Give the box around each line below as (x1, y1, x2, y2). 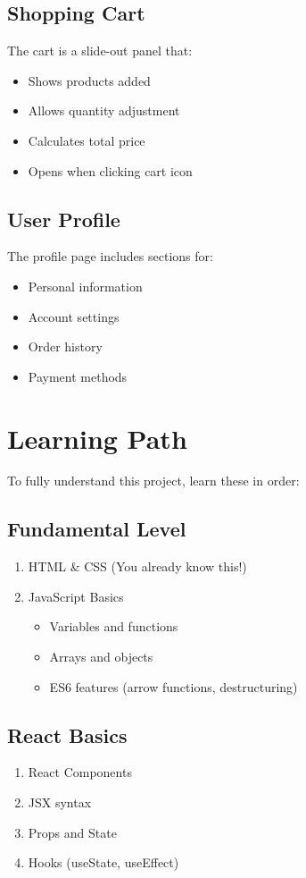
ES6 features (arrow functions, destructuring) (49, 677, 298, 696)
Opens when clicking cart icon (28, 161, 193, 180)
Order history (28, 337, 103, 356)
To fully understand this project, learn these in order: (7, 471, 300, 490)
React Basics (7, 721, 128, 748)
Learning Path (7, 419, 187, 456)
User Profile (7, 205, 120, 232)
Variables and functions (49, 617, 178, 636)
